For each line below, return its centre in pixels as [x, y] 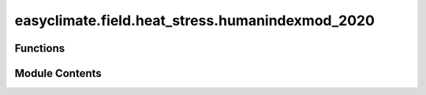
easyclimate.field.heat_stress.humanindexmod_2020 [194, 20]
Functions [40, 48]
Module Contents [58, 73]
